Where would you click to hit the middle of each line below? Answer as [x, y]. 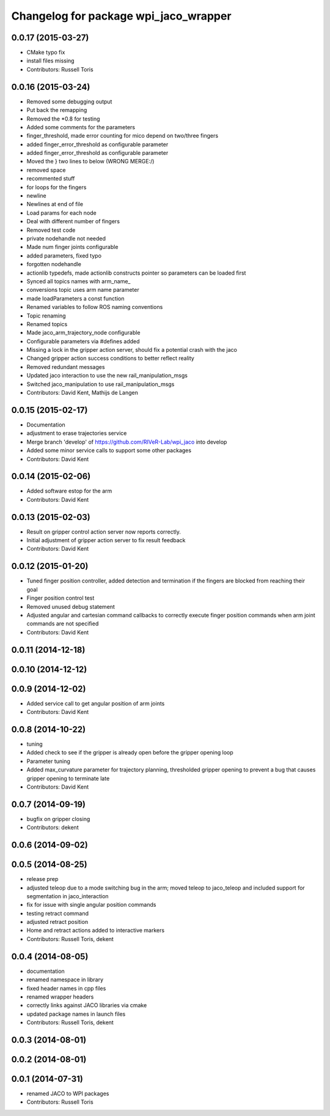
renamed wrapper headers [60, 997]
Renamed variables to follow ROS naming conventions [95, 307]
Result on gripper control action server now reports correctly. [104, 532]
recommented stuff [51, 179]
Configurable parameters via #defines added [83, 341]
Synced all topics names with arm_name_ [79, 281]
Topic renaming [46, 316]
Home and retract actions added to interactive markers [96, 931]
